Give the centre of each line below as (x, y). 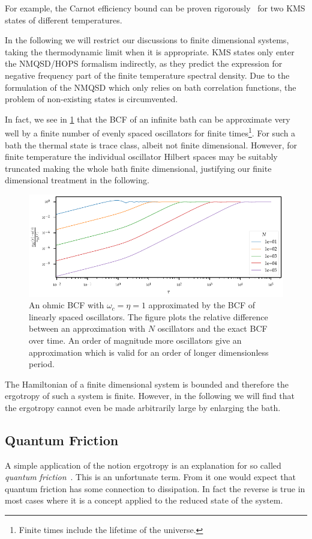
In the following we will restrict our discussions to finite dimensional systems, (147, 40)
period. (42, 364)
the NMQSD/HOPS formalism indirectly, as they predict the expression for (144, 63)
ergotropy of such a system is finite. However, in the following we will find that (150, 396)
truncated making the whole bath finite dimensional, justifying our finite (138, 168)
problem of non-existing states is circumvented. (91, 99)
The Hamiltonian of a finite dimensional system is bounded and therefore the (147, 384)
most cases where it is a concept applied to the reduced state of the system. (144, 500)
